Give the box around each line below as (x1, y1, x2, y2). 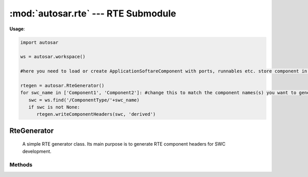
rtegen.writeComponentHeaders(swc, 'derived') (36, 111, 156, 117)
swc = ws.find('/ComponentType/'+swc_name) (28, 97, 140, 103)
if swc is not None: (28, 104, 81, 110)
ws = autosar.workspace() (20, 54, 86, 60)
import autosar (20, 39, 59, 45)
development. (22, 148, 51, 154)
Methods (9, 161, 33, 168)
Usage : (9, 26, 25, 32)
